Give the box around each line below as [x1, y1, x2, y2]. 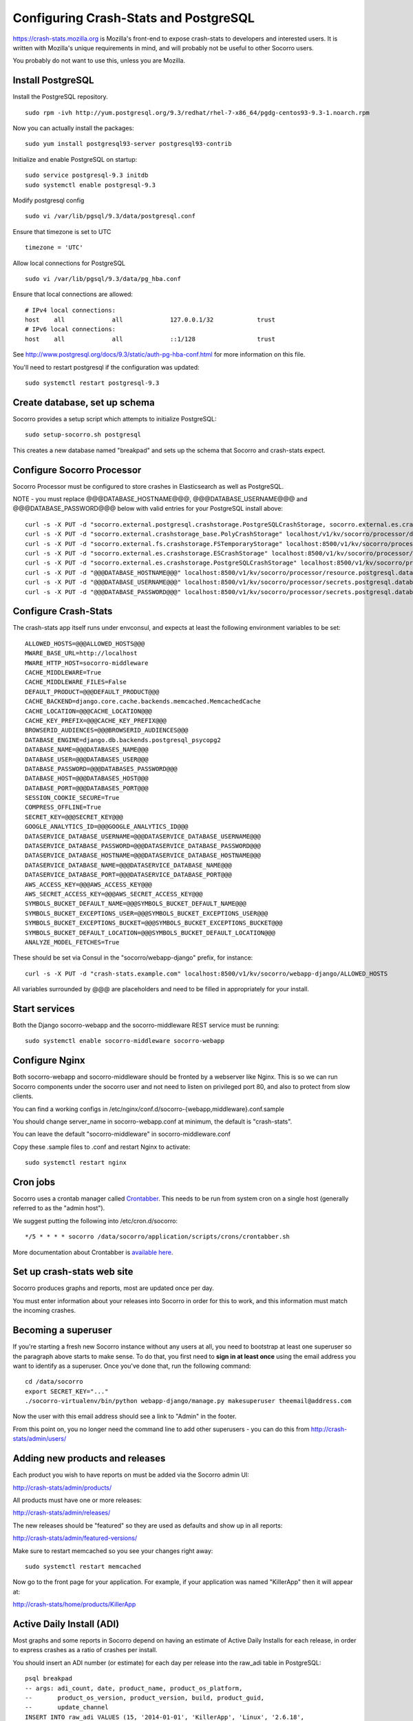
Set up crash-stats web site [12, 1266, 134, 1278]
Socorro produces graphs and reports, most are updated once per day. [12, 1284, 215, 1292]
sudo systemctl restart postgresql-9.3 [25, 379, 160, 387]
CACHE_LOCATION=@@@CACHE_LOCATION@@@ [25, 707, 153, 715]
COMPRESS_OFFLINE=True [25, 803, 102, 812]
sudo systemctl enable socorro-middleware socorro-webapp [25, 1037, 225, 1045]
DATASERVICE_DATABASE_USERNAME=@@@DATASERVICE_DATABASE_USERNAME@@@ [25, 832, 261, 840]
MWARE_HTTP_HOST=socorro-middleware [25, 659, 149, 667]
